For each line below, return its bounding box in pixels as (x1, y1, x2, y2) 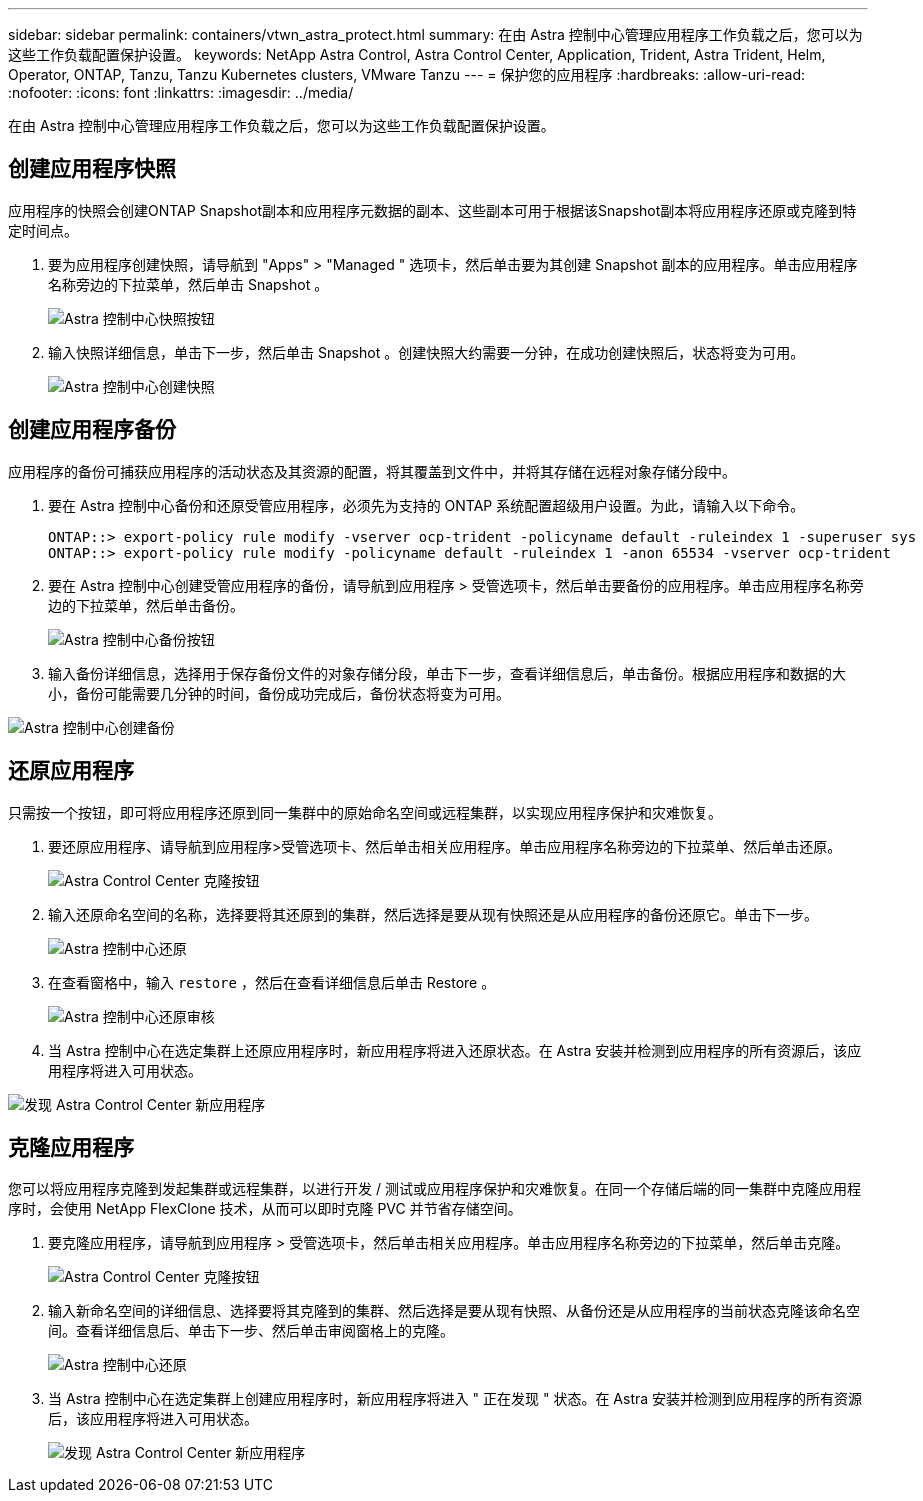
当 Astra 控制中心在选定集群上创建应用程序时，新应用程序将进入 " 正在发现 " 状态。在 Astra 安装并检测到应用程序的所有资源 (48, 1390, 863, 1408)
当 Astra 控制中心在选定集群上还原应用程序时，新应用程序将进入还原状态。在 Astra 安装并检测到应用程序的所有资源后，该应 (48, 1041, 862, 1059)
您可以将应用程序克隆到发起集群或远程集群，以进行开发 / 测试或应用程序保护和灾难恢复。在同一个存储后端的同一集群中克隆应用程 (8, 1180, 861, 1198)
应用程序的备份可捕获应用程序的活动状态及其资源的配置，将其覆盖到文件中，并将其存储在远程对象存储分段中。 (8, 462, 736, 480)
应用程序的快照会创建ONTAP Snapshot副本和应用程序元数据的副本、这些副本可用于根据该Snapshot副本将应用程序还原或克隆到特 (8, 201, 857, 219)
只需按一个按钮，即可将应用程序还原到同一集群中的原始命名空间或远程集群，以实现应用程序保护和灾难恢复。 (8, 803, 722, 821)
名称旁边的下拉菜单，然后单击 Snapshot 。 (48, 275, 329, 293)
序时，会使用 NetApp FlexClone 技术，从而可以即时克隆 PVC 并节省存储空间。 (8, 1200, 522, 1218)
